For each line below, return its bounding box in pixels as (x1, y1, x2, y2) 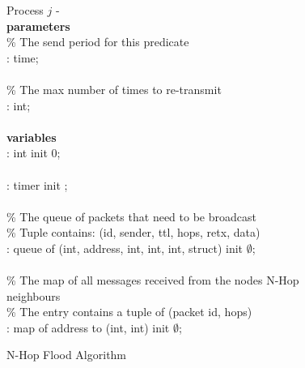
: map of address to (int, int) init (6, 319, 170, 336)
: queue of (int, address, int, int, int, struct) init (6, 239, 244, 256)
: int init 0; (6, 144, 61, 161)
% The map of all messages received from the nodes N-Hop (6, 272, 299, 289)
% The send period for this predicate (6, 33, 189, 50)
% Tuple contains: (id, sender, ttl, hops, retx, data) (6, 224, 261, 241)
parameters (6, 17, 70, 34)
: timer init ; (6, 176, 68, 193)
